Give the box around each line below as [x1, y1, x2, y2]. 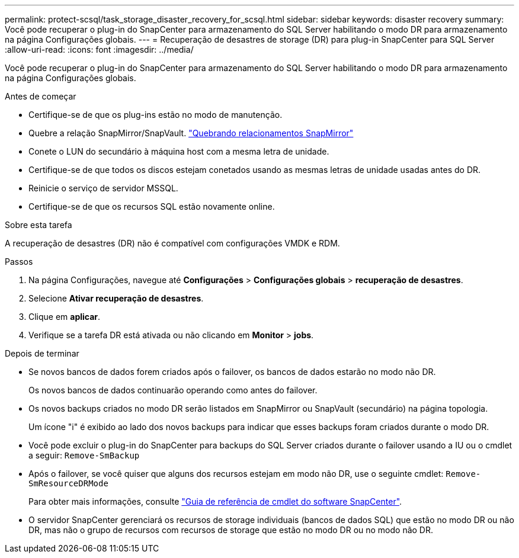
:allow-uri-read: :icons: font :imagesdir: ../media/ [5, 44, 194, 54]
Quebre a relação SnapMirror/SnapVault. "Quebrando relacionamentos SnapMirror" [28, 128, 354, 138]
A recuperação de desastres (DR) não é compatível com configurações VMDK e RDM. [5, 238, 340, 248]
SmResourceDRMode [28, 479, 108, 488]
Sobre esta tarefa [5, 220, 72, 230]
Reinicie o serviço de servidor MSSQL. [28, 183, 178, 193]
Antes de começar [5, 91, 76, 101]
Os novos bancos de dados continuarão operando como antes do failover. [28, 385, 318, 395]
